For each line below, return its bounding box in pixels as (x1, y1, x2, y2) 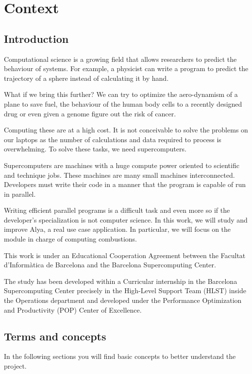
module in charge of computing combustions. (4, 234, 137, 244)
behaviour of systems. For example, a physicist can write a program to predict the (4, 63, 249, 74)
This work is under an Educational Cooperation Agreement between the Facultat (4, 250, 246, 260)
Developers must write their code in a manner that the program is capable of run (4, 179, 246, 189)
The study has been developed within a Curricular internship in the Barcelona (4, 276, 237, 286)
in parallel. (4, 188, 36, 199)
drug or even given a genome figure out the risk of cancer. (4, 108, 176, 118)
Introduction (4, 31, 69, 46)
